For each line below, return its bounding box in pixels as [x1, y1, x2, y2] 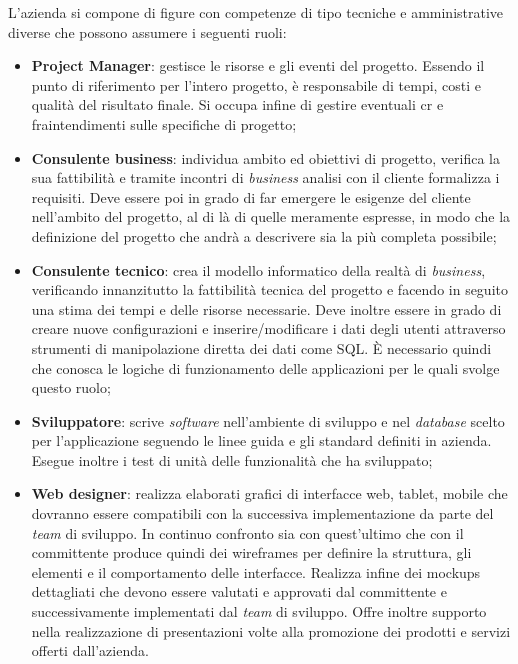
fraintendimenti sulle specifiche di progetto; [31, 113, 297, 134]
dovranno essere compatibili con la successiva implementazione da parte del [31, 503, 494, 524]
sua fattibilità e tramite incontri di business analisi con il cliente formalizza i [31, 167, 500, 188]
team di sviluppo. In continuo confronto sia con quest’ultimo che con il [31, 522, 464, 543]
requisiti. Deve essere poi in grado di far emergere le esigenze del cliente [31, 186, 471, 207]
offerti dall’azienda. [31, 640, 149, 661]
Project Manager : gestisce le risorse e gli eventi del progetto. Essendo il [31, 55, 485, 76]
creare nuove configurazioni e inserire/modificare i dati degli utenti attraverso [31, 318, 506, 339]
